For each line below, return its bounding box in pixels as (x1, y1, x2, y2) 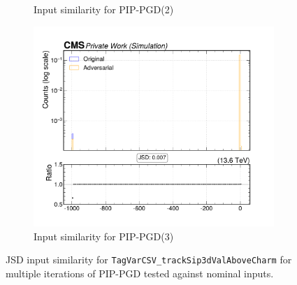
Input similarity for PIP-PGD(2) (34, 2, 174, 16)
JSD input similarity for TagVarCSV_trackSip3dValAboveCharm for (6, 252, 292, 267)
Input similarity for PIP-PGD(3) (34, 228, 174, 243)
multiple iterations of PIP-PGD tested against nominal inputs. (6, 265, 274, 280)
